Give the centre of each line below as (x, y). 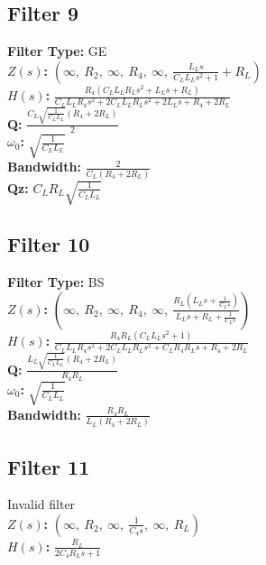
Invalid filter (41, 504)
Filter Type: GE (57, 51)
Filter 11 (49, 466)
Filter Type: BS (56, 282)
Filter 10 (49, 244)
